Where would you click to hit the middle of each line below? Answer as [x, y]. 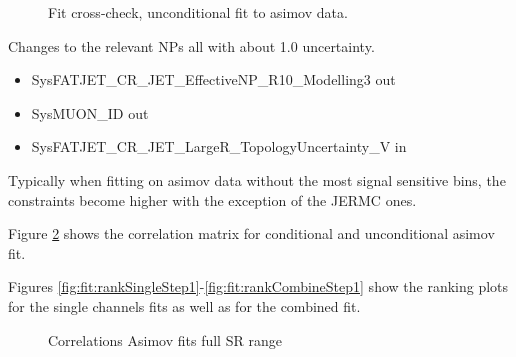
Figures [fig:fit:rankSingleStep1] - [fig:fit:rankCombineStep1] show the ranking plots [258, 286]
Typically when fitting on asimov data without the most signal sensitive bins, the [257, 179]
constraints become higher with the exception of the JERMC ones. [212, 199]
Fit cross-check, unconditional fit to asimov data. [198, 12]
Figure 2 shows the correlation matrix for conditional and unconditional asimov [251, 233]
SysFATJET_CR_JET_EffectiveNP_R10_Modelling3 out [213, 79]
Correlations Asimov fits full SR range [165, 339]
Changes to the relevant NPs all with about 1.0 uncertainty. [191, 45]
